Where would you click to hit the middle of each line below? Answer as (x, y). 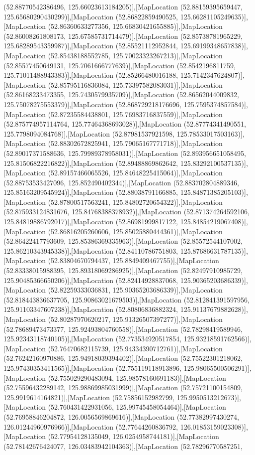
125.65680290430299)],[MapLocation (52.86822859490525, (91, 16)
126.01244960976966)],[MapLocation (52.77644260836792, (91, 426)
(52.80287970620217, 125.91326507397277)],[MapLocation (135, 319)
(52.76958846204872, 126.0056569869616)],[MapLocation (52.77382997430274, (121, 416)
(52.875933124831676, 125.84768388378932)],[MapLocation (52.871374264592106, (127, 212)
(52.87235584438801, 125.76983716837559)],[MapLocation (135, 114)
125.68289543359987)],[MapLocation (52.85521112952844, (91, 46)
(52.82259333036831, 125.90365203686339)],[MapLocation (135, 290)
